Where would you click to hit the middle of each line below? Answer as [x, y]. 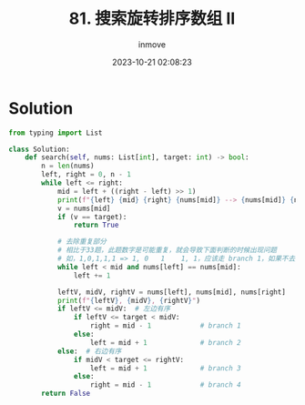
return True [96, 225]
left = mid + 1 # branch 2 [166, 342]
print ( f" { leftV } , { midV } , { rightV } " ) [129, 300]
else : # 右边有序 [89, 351]
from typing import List [56, 133]
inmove [152, 44]
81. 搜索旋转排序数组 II [152, 19]
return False [66, 394]
